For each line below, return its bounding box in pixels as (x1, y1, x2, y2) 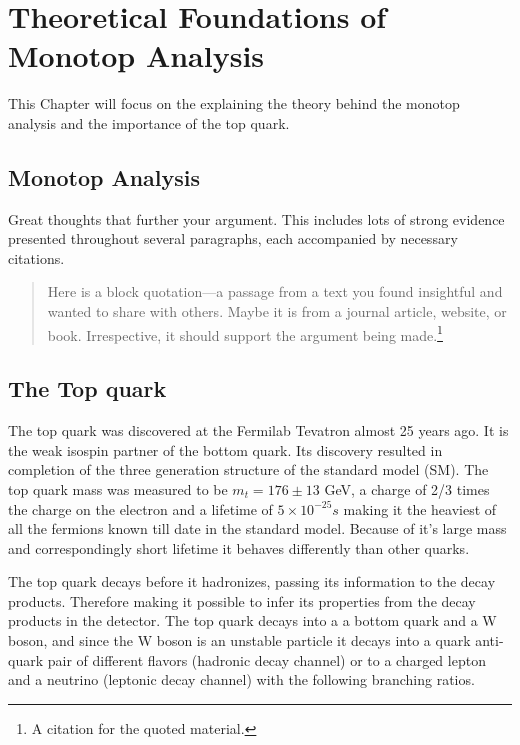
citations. (8, 247, 65, 268)
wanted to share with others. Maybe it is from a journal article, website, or (47, 301, 507, 322)
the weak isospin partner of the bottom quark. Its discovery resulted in (8, 439, 443, 460)
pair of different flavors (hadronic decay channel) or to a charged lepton (47, 649, 486, 670)
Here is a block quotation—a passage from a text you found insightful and (47, 281, 503, 302)
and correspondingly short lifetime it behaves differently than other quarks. (8, 537, 470, 558)
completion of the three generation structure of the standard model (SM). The (8, 459, 489, 480)
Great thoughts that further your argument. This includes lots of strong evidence (8, 208, 505, 229)
